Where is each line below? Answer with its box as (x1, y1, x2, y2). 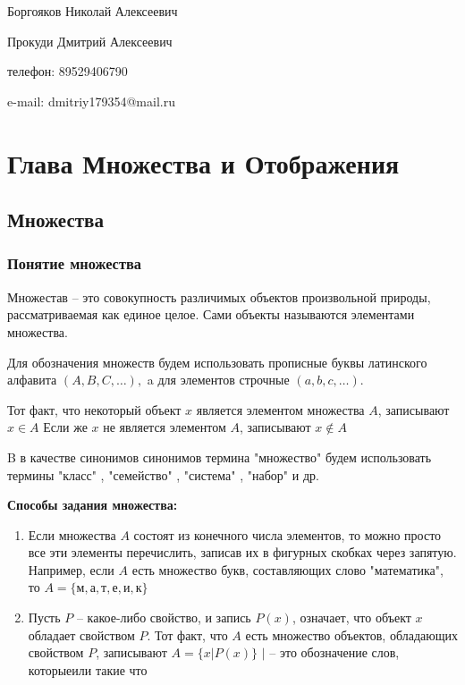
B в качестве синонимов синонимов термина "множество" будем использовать (7, 447, 432, 466)
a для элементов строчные (147, 370, 290, 389)
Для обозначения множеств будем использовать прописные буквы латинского (7, 352, 427, 371)
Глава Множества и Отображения (7, 144, 400, 181)
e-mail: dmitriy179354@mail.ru (7, 91, 175, 110)
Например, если (28, 560, 114, 579)
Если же (43, 418, 88, 436)
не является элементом (103, 418, 226, 436)
